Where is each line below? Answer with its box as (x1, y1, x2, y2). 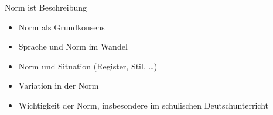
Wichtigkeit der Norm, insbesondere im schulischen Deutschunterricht (18, 99, 268, 111)
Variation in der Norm (18, 79, 99, 92)
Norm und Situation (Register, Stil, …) (18, 60, 158, 72)
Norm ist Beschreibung (5, 1, 87, 13)
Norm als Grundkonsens (18, 20, 105, 33)
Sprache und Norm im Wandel (18, 40, 128, 53)
